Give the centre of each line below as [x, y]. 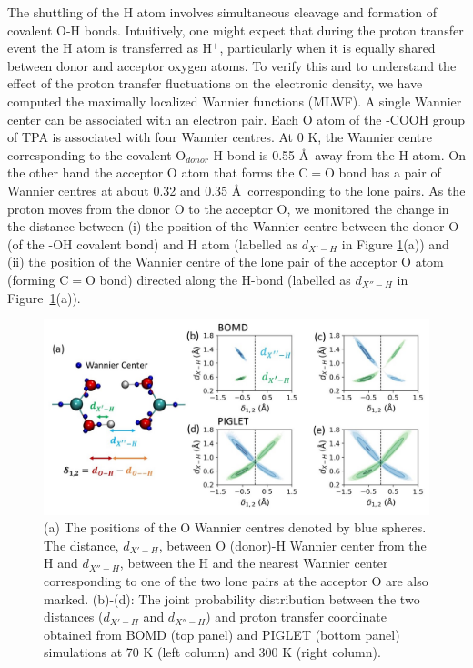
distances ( [74, 617]
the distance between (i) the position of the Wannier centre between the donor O [233, 226]
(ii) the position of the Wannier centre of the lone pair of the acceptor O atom [226, 262]
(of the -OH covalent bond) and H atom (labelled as [152, 243]
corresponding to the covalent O [97, 154]
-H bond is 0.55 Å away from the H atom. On [337, 154]
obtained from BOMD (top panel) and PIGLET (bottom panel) [222, 634]
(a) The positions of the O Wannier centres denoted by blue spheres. [235, 527]
